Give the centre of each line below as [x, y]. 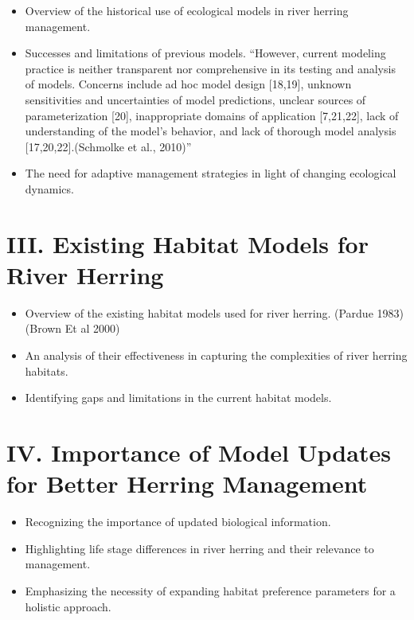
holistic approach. [68, 606]
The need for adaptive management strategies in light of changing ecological [211, 173]
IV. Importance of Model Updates [199, 452]
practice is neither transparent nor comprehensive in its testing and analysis [210, 68]
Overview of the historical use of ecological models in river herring [187, 10]
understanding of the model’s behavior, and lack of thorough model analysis [211, 131]
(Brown [43, 328]
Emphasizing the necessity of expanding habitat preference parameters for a [210, 590]
